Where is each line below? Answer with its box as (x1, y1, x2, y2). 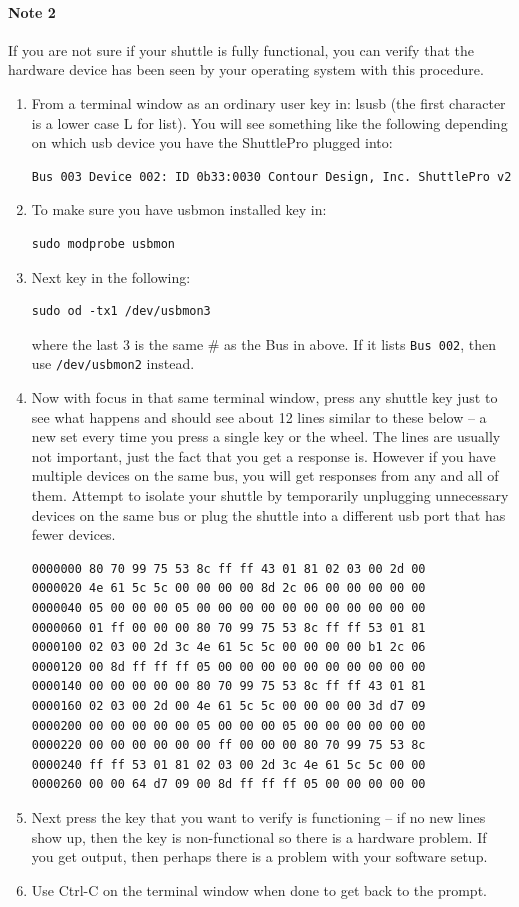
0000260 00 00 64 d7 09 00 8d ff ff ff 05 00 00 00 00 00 (31, 777, 426, 792)
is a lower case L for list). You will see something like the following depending (31, 112, 508, 133)
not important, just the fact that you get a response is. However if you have (31, 445, 496, 466)
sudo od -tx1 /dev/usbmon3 (31, 304, 211, 319)
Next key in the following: (31, 266, 191, 287)
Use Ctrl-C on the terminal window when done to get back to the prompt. (31, 879, 487, 900)
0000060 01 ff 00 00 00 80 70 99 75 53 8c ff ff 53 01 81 (31, 620, 426, 635)
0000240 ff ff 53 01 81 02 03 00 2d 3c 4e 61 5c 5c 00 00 (31, 757, 426, 772)
